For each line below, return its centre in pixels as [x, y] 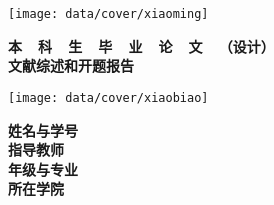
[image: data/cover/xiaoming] [108, 14]
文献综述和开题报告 [71, 65]
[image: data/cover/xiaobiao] [108, 97]
